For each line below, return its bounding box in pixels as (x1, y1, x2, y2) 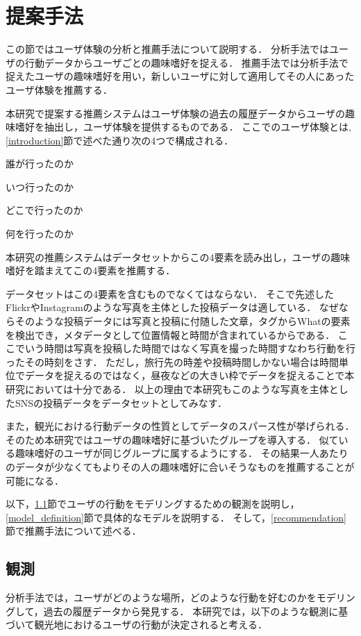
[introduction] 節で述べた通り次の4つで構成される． (6, 133, 234, 147)
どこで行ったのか (6, 203, 83, 217)
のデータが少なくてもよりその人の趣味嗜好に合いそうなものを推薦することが (6, 459, 355, 474)
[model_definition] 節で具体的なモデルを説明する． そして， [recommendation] (6, 510, 347, 524)
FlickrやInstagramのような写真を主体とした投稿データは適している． (6, 300, 317, 315)
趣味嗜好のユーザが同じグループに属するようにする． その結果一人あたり (15, 446, 349, 460)
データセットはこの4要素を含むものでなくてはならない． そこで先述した (6, 286, 334, 301)
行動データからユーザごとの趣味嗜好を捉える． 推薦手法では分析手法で (24, 55, 349, 69)
